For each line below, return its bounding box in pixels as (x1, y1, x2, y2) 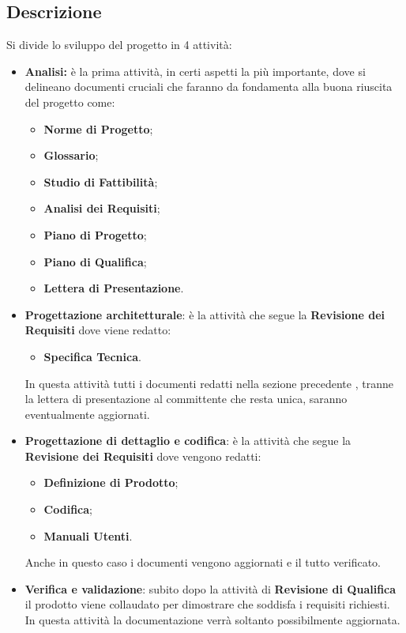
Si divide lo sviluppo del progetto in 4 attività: (6, 36, 232, 53)
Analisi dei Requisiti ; (43, 200, 160, 217)
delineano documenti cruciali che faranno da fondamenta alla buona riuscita (24, 78, 393, 95)
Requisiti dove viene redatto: (24, 322, 171, 338)
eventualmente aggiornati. (24, 405, 150, 422)
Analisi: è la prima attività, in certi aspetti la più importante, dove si (24, 62, 366, 79)
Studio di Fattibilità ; (43, 173, 158, 190)
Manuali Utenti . (43, 527, 133, 544)
